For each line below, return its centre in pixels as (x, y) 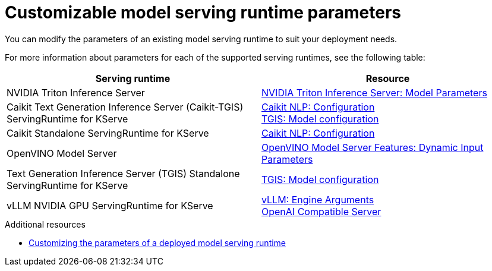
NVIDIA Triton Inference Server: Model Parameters (374, 92)
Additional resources (45, 224)
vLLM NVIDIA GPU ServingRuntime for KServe (110, 205)
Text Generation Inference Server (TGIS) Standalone (123, 173)
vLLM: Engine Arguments (318, 199)
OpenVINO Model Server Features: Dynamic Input (373, 147)
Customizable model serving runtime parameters (203, 12)
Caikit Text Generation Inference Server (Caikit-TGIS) (125, 107)
